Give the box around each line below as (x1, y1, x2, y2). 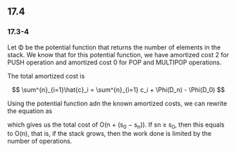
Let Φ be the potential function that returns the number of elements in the (7, 42, 221, 52)
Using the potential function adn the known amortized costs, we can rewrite (7, 99, 228, 107)
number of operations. (7, 137, 73, 146)
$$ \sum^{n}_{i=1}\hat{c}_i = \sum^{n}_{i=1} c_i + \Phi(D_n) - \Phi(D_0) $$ (11, 85, 225, 94)
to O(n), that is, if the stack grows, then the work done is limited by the (7, 129, 212, 138)
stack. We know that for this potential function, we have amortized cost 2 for (7, 50, 230, 59)
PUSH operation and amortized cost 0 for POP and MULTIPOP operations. (7, 58, 222, 66)
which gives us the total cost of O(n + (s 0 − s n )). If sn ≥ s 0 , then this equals (7, 120, 225, 130)
